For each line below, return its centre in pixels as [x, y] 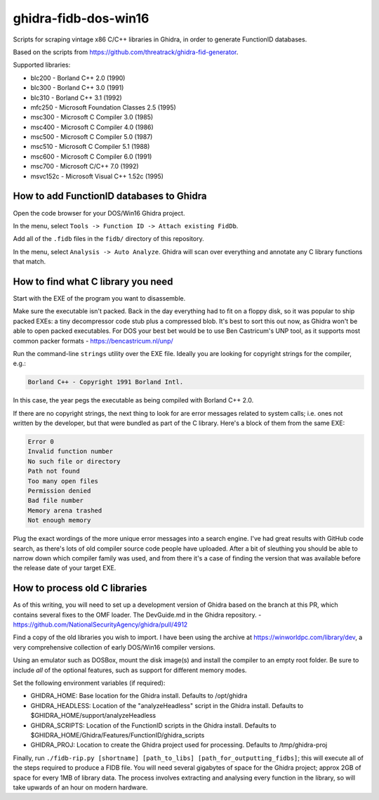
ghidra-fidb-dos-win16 [81, 18]
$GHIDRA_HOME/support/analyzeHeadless [93, 716]
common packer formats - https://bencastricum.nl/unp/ [93, 341]
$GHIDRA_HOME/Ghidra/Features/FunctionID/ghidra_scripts [118, 735]
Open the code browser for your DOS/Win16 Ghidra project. [99, 213]
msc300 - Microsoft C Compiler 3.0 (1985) [92, 117]
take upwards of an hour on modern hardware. [80, 787]
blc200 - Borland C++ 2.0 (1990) [78, 78]
